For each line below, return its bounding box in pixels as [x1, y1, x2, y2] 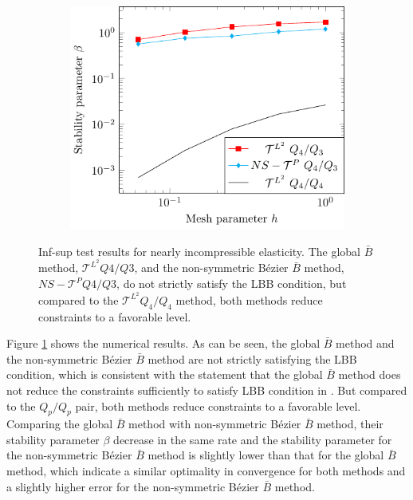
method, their [317, 415, 383, 432]
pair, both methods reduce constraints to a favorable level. [75, 397, 361, 414]
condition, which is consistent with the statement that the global [6, 366, 323, 383]
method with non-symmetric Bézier [128, 415, 301, 432]
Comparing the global [6, 415, 113, 432]
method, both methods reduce [175, 291, 323, 308]
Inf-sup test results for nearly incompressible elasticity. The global [38, 242, 360, 259]
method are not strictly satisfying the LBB [147, 350, 357, 367]
